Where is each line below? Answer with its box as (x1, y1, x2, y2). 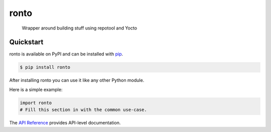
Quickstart (9, 38, 44, 46)
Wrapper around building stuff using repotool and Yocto (22, 25, 138, 31)
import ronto (20, 100, 52, 105)
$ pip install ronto (20, 64, 70, 70)
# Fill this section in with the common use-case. (20, 107, 148, 112)
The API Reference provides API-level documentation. (9, 120, 121, 126)
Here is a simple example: (9, 86, 63, 92)
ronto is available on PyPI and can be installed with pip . (9, 51, 123, 57)
